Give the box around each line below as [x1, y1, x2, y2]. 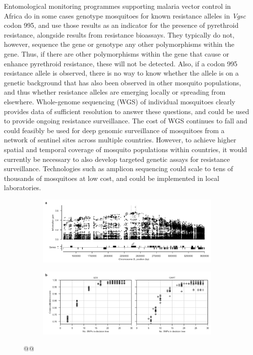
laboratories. [4, 182, 42, 193]
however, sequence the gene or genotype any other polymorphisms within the [4, 39, 234, 49]
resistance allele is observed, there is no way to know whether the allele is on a [4, 68, 239, 78]
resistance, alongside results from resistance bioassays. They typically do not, [4, 29, 234, 39]
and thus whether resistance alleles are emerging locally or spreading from [4, 87, 226, 97]
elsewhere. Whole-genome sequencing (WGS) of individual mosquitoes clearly [4, 96, 235, 106]
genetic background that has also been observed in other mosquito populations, [4, 77, 241, 87]
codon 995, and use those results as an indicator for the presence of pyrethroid [4, 20, 239, 30]
